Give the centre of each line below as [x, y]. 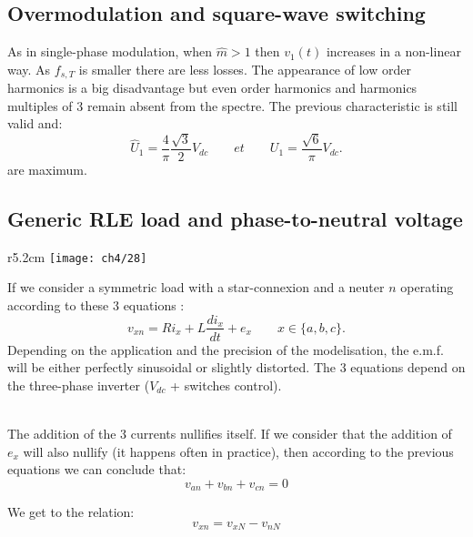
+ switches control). [226, 385]
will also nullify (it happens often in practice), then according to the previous [238, 451]
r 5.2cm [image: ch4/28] [77, 256]
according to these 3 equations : [96, 304]
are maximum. [47, 169]
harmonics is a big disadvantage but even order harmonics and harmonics [212, 88]
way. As [29, 69]
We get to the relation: [71, 512]
